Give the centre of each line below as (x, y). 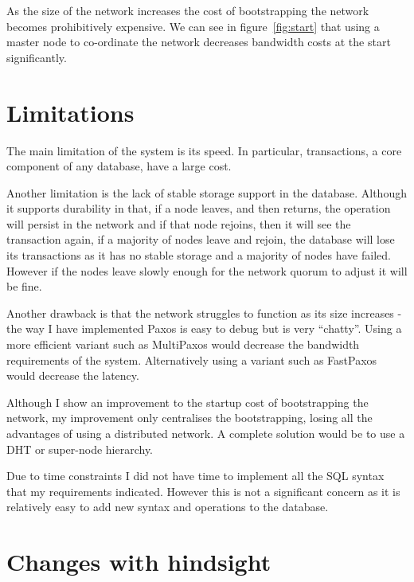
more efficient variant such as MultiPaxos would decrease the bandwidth (183, 344)
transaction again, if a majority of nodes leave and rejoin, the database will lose (201, 239)
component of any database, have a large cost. (119, 166)
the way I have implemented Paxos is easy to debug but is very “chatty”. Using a (204, 328)
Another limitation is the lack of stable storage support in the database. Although (207, 192)
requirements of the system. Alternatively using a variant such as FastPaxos (192, 359)
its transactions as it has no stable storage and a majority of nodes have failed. (199, 255)
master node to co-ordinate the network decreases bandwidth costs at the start (199, 42)
